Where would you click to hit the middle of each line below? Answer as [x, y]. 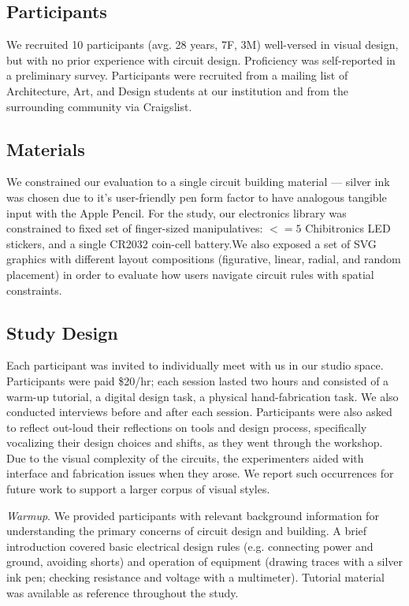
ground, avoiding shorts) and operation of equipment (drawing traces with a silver [205, 561]
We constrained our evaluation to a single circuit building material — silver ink [198, 182]
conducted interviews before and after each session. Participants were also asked [199, 412]
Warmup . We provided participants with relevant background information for [193, 515]
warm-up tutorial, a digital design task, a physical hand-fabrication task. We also [203, 396]
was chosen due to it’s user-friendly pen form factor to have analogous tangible [197, 197]
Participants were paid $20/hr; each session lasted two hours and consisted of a [198, 380]
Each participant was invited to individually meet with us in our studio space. [195, 365]
